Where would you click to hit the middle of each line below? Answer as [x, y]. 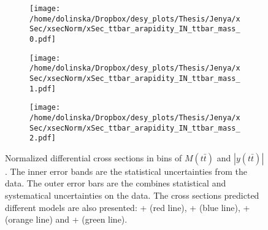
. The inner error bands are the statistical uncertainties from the [126, 171]
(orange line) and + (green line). [66, 219]
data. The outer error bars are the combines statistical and [116, 183]
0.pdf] [43, 39]
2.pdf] [43, 138]
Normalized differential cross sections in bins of [94, 157]
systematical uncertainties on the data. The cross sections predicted [132, 195]
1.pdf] [43, 89]
